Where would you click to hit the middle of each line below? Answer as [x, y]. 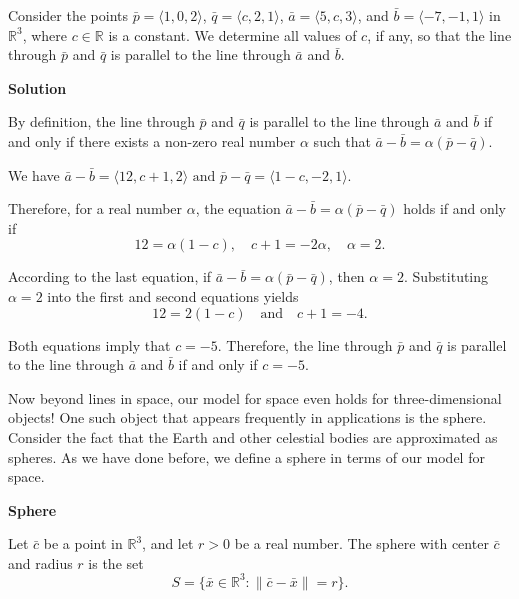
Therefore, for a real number [95, 208]
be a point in [83, 543]
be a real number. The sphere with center [361, 543]
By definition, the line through [101, 121]
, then [346, 276]
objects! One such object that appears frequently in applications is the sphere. [247, 417]
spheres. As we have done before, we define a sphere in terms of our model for [246, 456]
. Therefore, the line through [305, 344]
